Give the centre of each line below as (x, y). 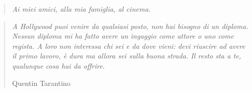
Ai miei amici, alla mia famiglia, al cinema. (81, 9)
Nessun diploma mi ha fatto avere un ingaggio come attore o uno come (123, 36)
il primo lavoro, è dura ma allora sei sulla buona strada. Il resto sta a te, (127, 56)
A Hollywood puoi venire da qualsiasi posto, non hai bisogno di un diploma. (130, 26)
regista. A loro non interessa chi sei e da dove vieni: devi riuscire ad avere (129, 45)
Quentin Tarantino (41, 83)
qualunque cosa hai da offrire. (58, 65)
